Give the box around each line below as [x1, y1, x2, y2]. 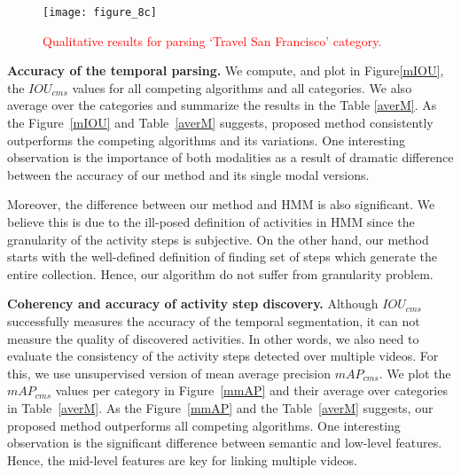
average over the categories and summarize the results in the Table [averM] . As [7, 96, 437, 114]
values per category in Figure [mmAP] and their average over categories [55, 381, 448, 400]
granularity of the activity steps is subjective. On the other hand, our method [7, 230, 429, 248]
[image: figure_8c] [43, 6, 157, 19]
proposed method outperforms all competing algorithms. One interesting [7, 416, 401, 434]
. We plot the [379, 363, 451, 382]
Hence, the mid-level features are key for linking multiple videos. [7, 450, 357, 469]
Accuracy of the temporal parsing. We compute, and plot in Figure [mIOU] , [7, 61, 444, 80]
